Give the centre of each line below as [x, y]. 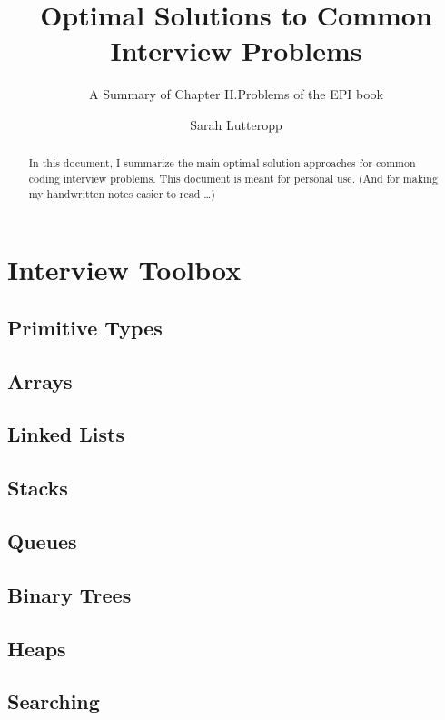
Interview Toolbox [124, 270]
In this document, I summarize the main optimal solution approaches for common [222, 163]
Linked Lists [66, 434]
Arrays [40, 380]
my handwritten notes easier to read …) [122, 193]
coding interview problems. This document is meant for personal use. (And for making [233, 178]
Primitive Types [85, 327]
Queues [42, 540]
